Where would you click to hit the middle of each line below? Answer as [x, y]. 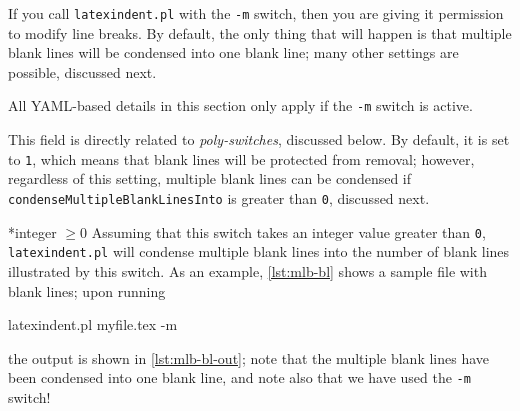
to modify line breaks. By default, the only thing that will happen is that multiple [260, 32]
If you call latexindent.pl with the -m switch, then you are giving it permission [256, 13]
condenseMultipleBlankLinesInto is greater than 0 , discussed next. [219, 197]
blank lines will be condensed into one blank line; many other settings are [233, 52]
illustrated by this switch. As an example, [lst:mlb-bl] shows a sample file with [247, 270]
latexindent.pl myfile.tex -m [93, 324]
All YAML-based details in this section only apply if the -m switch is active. [240, 105]
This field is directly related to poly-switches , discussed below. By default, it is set [259, 139]
